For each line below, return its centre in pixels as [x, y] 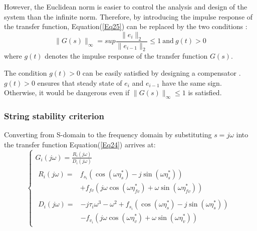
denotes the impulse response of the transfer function [126, 56]
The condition [26, 73]
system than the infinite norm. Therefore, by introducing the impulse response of [128, 16]
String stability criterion [54, 115]
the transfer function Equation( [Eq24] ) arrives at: [80, 144]
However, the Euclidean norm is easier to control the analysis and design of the [126, 7]
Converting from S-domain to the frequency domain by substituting [108, 135]
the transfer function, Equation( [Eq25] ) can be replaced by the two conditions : [126, 26]
